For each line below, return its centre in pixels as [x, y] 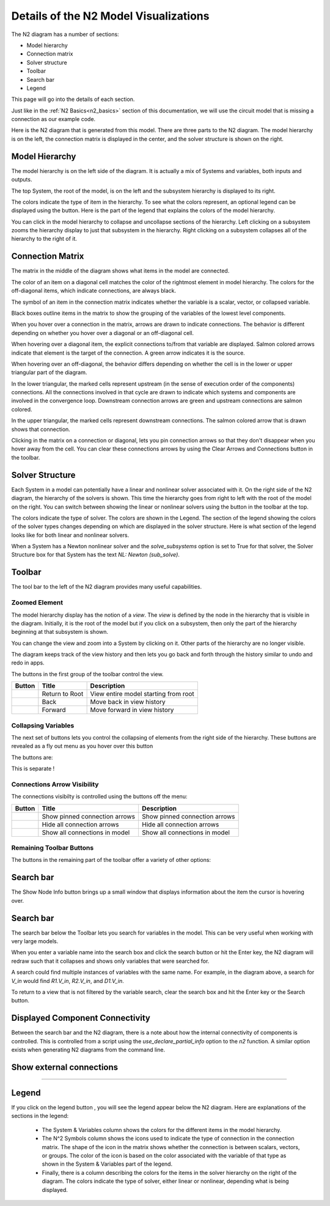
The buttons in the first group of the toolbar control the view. [87, 674]
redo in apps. [28, 663]
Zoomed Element [37, 603]
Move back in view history [128, 702]
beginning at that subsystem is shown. [60, 632]
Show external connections [65, 1067]
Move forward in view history [132, 710]
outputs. [22, 180]
